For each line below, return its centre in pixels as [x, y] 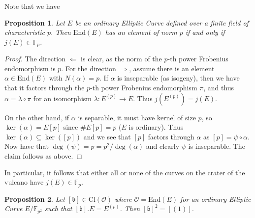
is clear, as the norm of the [121, 59]
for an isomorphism [62, 98]
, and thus [219, 88]
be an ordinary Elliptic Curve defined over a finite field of [162, 22]
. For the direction [89, 68]
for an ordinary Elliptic [216, 199]
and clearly [163, 146]
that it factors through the [45, 88]
